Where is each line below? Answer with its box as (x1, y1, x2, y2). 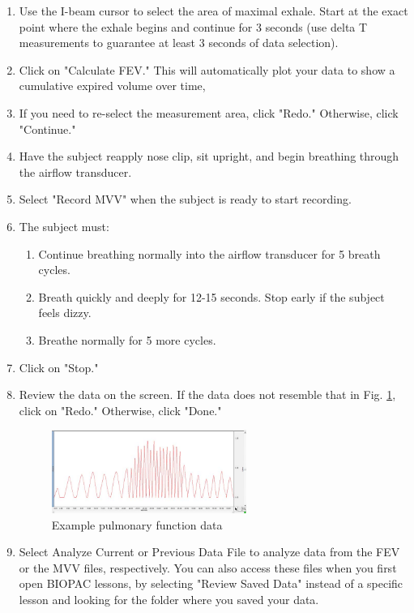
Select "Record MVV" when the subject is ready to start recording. (19, 191, 352, 208)
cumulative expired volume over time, (19, 77, 206, 94)
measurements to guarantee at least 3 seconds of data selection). (19, 34, 339, 51)
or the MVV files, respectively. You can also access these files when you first (19, 559, 397, 576)
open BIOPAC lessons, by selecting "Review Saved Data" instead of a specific (19, 575, 403, 592)
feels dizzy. (38, 304, 92, 321)
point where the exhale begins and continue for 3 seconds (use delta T (19, 18, 368, 35)
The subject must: (19, 217, 109, 234)
